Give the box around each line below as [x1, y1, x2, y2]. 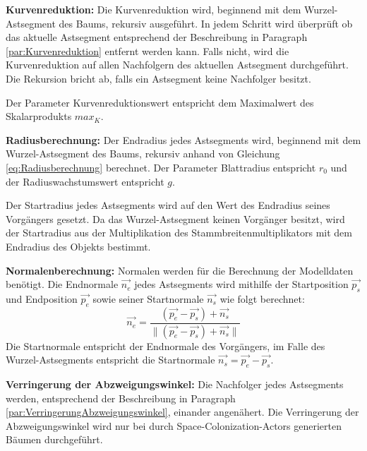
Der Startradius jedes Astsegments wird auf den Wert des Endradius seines [6, 198, 330, 212]
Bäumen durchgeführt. [6, 432, 103, 447]
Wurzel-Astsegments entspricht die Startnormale [6, 352, 215, 367]
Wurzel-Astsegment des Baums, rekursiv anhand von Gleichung [6, 146, 280, 161]
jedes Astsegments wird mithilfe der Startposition [134, 277, 349, 291]
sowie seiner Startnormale [92, 291, 204, 306]
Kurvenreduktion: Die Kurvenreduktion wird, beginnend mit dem [6, 2, 301, 16]
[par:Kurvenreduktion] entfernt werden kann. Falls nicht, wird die [6, 43, 289, 58]
